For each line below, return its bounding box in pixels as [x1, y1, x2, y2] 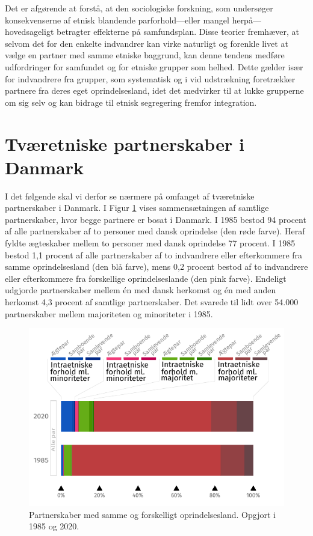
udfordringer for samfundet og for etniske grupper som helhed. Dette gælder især [5, 60, 303, 73]
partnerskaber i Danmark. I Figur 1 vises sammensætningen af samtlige [5, 201, 269, 214]
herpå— [232, 13, 261, 26]
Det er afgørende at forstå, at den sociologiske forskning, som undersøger [5, 2, 273, 14]
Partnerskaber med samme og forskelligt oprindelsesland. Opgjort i [29, 508, 276, 520]
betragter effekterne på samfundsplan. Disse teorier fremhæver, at [57, 25, 299, 38]
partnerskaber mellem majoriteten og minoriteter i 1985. [5, 307, 213, 320]
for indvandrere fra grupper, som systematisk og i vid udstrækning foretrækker [5, 72, 296, 85]
